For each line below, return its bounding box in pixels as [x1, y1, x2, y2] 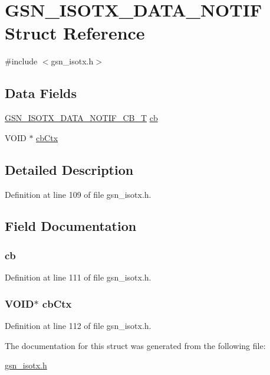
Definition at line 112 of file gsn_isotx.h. [5, 319, 152, 331]
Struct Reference [5, 21, 145, 45]
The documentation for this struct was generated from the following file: [5, 339, 266, 351]
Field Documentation [5, 217, 137, 235]
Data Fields [5, 84, 77, 102]
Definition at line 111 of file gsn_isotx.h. [5, 271, 152, 283]
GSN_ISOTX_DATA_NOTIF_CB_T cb [5, 112, 158, 124]
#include [5, 55, 38, 67]
